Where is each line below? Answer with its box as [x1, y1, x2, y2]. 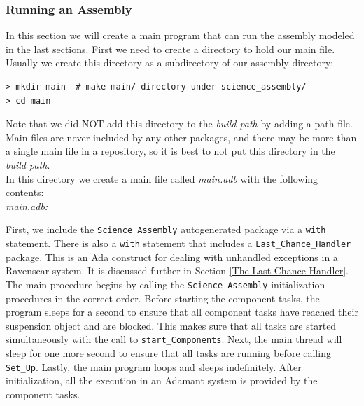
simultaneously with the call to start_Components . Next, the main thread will [6, 332, 342, 346]
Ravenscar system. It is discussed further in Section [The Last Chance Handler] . [6, 263, 349, 278]
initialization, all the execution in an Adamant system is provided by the [6, 373, 318, 388]
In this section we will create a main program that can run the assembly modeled [6, 28, 355, 43]
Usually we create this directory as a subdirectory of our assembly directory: [6, 55, 334, 70]
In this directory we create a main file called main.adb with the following [6, 171, 318, 185]
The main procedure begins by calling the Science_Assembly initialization [6, 276, 325, 291]
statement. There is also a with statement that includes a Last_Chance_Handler [6, 236, 351, 250]
